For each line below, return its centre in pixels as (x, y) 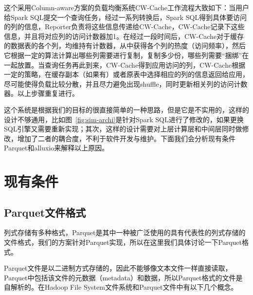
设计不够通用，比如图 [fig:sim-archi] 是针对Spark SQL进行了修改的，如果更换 (124, 119)
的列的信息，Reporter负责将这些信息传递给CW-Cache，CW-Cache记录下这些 (124, 27)
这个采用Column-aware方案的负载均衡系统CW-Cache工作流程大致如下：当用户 (127, 7)
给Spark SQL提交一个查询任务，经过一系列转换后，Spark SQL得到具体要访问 (126, 17)
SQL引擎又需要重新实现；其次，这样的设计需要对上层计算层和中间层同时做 (123, 129)
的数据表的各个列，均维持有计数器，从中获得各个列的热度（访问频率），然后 (125, 46)
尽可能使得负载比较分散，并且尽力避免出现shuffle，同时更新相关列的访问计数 (126, 83)
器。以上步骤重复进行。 (41, 93)
